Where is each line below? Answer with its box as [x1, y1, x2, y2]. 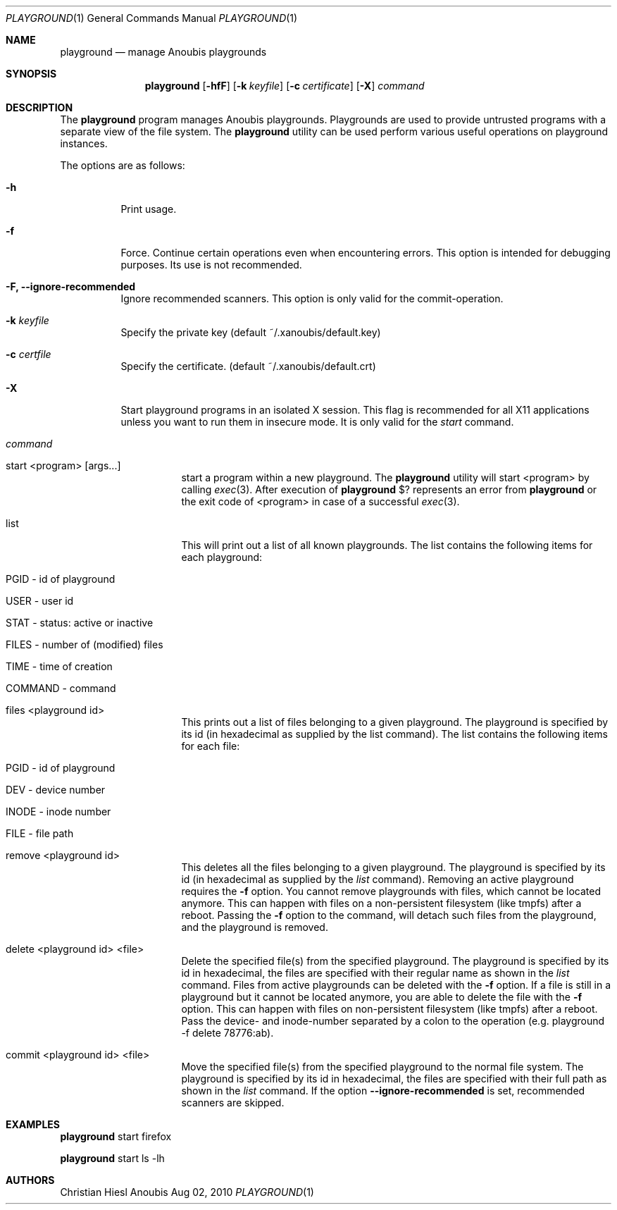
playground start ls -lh [60, 1152, 165, 1164]
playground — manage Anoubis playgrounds [60, 46, 267, 58]
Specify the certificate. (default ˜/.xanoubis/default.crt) [120, 360, 376, 372]
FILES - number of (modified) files [6, 638, 163, 650]
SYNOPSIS [6, 68, 57, 80]
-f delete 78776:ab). [181, 1027, 274, 1039]
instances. [60, 137, 108, 149]
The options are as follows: [60, 159, 185, 171]
